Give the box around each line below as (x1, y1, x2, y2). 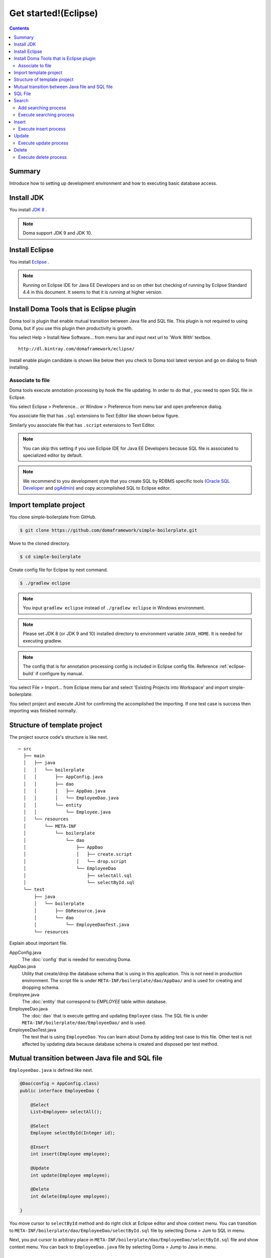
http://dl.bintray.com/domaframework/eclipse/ (18, 346, 135, 352)
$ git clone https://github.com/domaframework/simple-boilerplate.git (20, 527, 198, 533)
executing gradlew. (23, 638, 62, 644)
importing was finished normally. (9, 707, 77, 714)
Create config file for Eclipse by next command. (9, 567, 108, 573)
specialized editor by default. (23, 452, 83, 458)
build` (23, 670, 35, 676)
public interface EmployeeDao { (20, 1087, 100, 1093)
